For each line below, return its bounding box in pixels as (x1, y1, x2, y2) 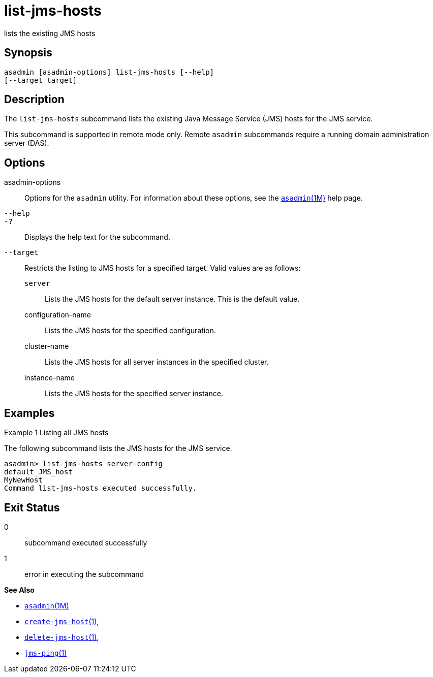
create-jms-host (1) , (24, 617, 99, 626)
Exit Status (4, 501, 60, 514)
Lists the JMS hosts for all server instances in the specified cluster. (45, 358, 269, 367)
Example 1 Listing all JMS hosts (4, 428, 109, 437)
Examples (4, 406, 55, 420)
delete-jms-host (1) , (24, 632, 99, 641)
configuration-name (24, 310, 91, 319)
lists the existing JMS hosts (4, 28, 96, 38)
